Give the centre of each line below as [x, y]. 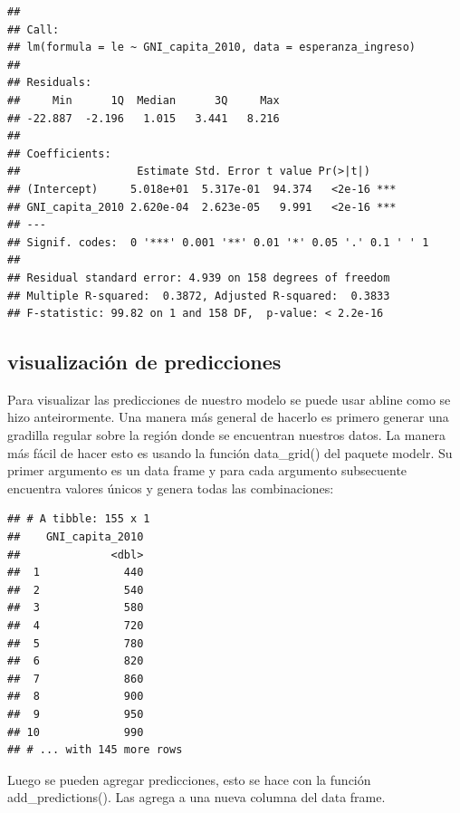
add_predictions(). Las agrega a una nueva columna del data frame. [196, 797]
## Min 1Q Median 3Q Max [144, 100]
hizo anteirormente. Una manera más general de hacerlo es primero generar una [228, 417]
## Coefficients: [59, 153]
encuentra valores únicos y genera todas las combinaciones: [171, 488]
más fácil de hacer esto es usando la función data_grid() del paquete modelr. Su [230, 452]
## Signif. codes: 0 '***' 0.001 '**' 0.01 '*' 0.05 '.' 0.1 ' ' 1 [218, 242]
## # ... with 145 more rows [95, 750]
